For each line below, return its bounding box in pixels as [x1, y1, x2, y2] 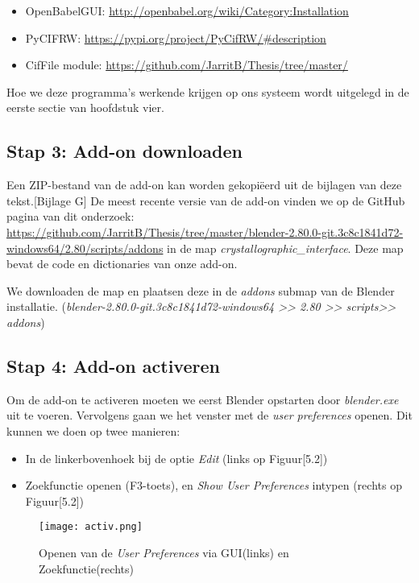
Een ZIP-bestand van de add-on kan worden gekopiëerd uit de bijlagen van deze [6, 176, 402, 193]
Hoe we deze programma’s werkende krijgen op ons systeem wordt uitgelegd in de [6, 83, 409, 100]
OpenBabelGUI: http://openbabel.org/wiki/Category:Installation [25, 2, 349, 19]
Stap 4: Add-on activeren [6, 353, 220, 378]
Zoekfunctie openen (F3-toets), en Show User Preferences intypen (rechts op [25, 477, 402, 494]
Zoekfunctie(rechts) [39, 560, 134, 577]
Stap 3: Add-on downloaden [6, 139, 243, 163]
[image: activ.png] [39, 521, 143, 533]
